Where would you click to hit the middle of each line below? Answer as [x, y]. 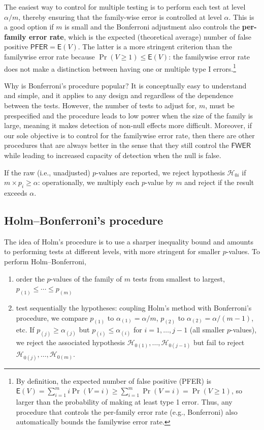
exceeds [16, 192]
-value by [159, 182]
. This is [241, 17]
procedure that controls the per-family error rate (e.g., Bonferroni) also [127, 411]
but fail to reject [219, 342]
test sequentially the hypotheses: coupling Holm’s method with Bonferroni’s [134, 307]
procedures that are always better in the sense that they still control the [117, 145]
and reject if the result [219, 182]
